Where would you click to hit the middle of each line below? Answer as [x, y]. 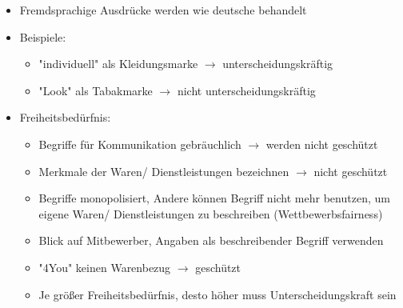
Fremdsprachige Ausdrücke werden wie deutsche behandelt [163, 10]
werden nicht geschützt [322, 144]
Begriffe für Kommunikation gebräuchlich [140, 144]
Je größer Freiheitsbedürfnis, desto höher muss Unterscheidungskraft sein [217, 294]
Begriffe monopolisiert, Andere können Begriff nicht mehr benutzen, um [214, 198]
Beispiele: [43, 36]
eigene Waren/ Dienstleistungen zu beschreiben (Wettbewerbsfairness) [211, 213]
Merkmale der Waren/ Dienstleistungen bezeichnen [164, 171]
